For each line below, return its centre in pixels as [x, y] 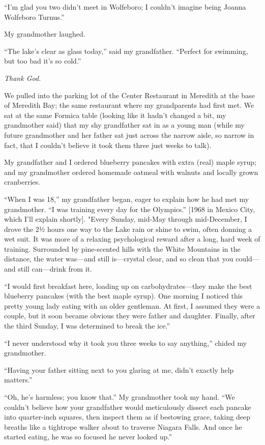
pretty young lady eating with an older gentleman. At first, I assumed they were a [132, 305]
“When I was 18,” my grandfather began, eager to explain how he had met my [127, 199]
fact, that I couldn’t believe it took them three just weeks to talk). [108, 145]
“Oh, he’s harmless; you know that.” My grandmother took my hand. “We [120, 397]
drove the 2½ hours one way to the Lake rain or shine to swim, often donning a [128, 229]
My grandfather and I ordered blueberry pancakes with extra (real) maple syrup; [130, 162]
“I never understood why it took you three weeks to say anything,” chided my [126, 343]
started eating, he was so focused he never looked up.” [88, 437]
